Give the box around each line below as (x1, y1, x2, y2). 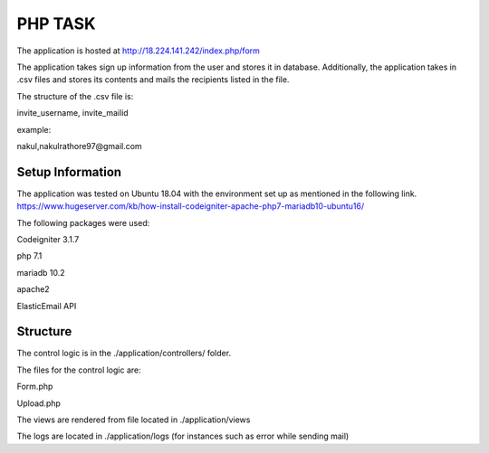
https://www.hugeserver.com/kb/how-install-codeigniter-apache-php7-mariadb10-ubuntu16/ (16, 201, 365, 212)
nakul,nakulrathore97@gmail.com (16, 140, 142, 151)
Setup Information (16, 164, 122, 180)
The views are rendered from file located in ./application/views (16, 414, 251, 425)
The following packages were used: (16, 217, 150, 228)
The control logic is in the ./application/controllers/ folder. (16, 348, 231, 359)
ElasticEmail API (16, 300, 77, 311)
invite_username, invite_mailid (16, 108, 129, 118)
